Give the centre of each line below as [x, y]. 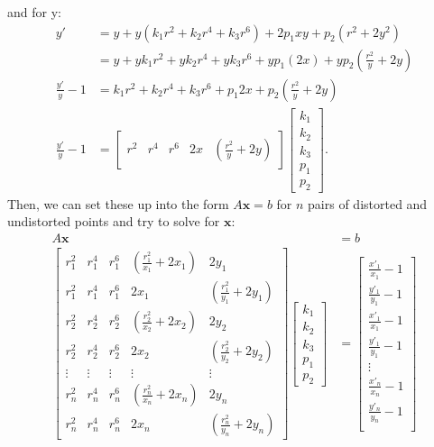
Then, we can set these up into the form [118, 203]
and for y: [34, 12]
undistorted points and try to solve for [114, 221]
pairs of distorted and [368, 203]
